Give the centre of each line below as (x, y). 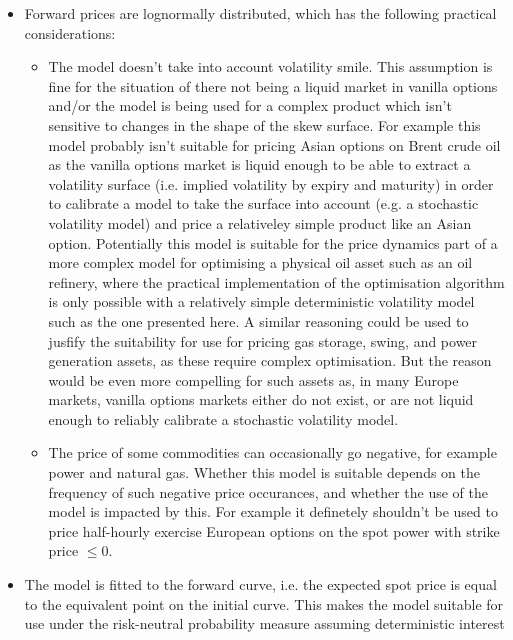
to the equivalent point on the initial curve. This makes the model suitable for (264, 603)
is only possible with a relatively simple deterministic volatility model (261, 301)
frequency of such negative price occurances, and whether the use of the (268, 491)
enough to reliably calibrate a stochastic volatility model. (223, 418)
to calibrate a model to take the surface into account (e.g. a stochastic (263, 203)
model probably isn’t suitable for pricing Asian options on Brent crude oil (274, 144)
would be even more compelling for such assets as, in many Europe (253, 379)
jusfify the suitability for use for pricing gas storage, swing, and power (263, 340)
